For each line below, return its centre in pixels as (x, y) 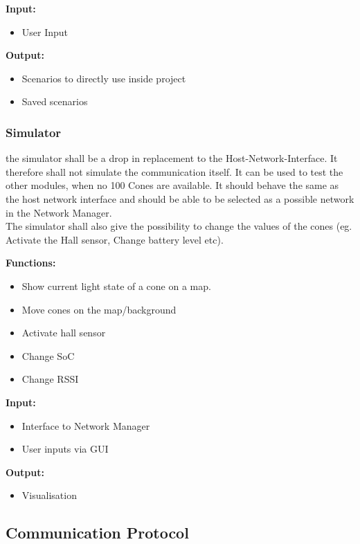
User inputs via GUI (65, 449)
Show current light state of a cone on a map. (116, 285)
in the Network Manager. (59, 212)
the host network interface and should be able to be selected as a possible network (180, 198)
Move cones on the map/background (99, 309)
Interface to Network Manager (86, 425)
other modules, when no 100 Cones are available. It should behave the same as (172, 185)
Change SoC (48, 355)
